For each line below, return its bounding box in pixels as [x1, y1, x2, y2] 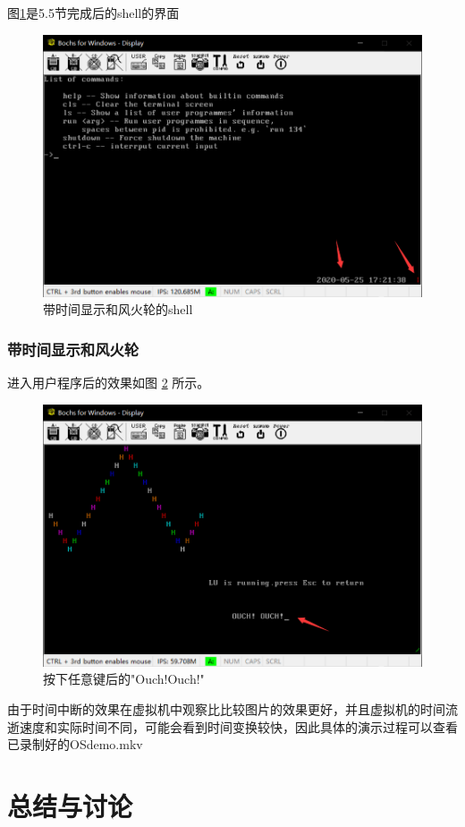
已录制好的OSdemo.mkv [7, 735, 143, 754]
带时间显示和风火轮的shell [43, 300, 193, 319]
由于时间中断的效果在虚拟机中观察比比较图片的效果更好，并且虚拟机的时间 [7, 699, 445, 718]
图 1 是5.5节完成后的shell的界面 [7, 4, 180, 21]
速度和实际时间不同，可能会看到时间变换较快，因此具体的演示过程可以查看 [19, 717, 458, 736]
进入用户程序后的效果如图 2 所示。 [7, 373, 210, 392]
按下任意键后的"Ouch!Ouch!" [43, 669, 205, 688]
